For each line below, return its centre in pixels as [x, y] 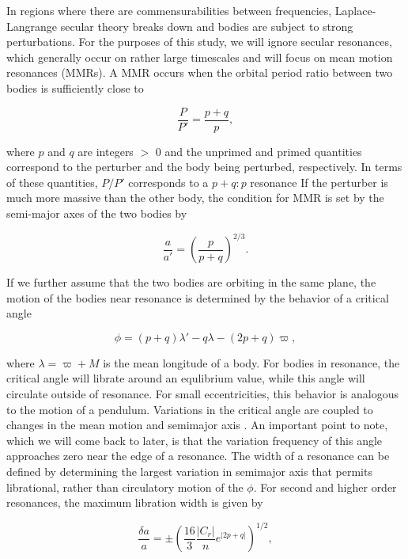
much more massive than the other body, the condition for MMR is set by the [195, 198]
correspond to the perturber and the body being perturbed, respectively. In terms [204, 167]
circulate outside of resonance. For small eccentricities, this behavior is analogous [202, 394]
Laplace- [355, 10]
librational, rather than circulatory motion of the [125, 487]
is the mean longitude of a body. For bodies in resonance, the [251, 362]
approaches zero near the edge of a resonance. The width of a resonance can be [198, 456]
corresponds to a [168, 182]
